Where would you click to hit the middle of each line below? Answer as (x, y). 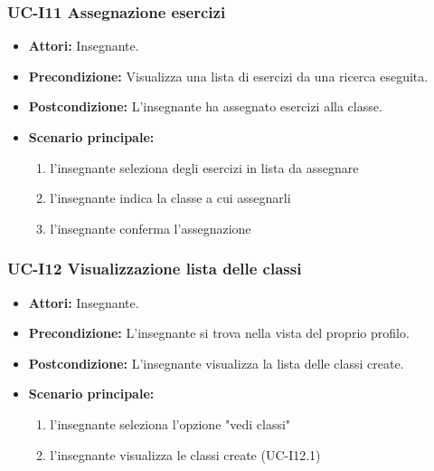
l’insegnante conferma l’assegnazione (151, 228)
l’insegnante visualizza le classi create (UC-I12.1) (185, 454)
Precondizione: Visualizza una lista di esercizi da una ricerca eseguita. (228, 76)
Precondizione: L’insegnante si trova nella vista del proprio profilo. (219, 333)
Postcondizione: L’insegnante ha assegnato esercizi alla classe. (205, 106)
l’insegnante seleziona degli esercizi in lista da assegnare (204, 167)
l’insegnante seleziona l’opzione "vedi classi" (170, 423)
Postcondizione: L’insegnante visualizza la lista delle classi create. (216, 363)
